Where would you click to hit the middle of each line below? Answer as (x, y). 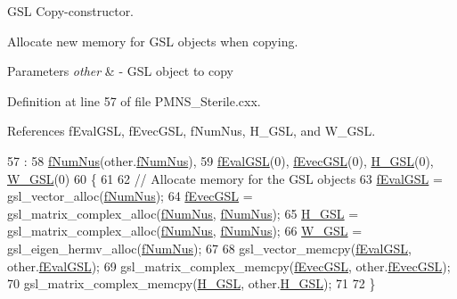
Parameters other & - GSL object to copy (121, 71)
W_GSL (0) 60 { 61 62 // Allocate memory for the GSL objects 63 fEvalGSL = (225, 178)
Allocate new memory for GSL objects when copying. (153, 41)
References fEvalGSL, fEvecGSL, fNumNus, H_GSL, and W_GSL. (192, 131)
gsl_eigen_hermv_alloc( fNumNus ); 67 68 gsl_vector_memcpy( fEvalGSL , (209, 248)
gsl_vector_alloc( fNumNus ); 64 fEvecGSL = (130, 196)
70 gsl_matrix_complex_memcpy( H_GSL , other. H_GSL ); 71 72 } (192, 283)
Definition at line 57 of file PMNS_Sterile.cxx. (134, 100)
